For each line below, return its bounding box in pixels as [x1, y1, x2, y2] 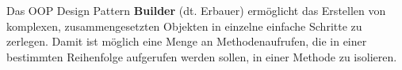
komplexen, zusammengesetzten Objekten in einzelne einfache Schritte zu [6, 17, 362, 34]
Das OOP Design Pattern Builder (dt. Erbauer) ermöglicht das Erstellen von [6, 2, 386, 18]
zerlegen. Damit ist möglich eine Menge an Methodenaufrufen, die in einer [6, 33, 367, 50]
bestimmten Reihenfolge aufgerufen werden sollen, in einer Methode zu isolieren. [6, 48, 397, 64]
